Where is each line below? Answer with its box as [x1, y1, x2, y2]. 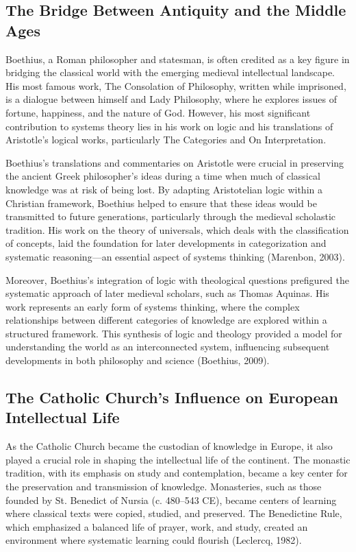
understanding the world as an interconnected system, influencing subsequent [5, 339, 330, 354]
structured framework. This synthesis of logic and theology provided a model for [5, 326, 342, 340]
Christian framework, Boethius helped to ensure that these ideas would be [5, 195, 317, 210]
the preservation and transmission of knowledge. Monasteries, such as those [5, 479, 322, 494]
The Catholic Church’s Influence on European [5, 387, 338, 408]
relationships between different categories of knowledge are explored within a [5, 313, 327, 327]
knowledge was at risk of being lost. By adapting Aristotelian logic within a [5, 182, 322, 196]
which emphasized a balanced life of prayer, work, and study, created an [5, 519, 308, 533]
